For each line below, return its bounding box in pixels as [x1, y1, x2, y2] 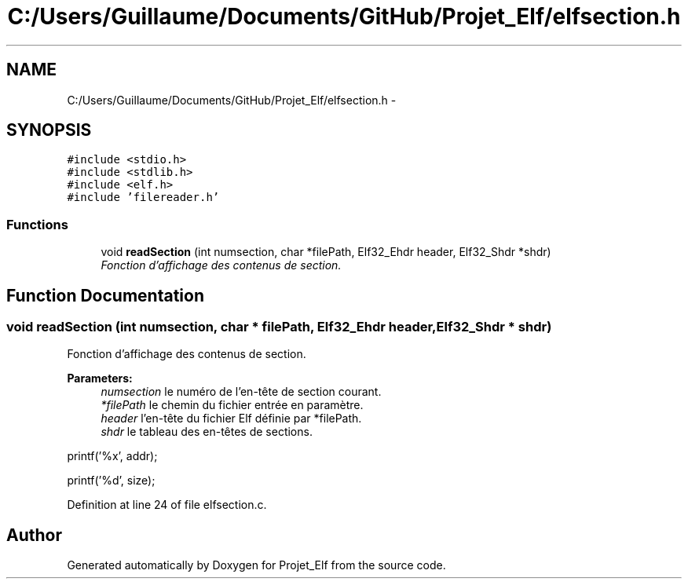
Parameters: [67, 371, 133, 386]
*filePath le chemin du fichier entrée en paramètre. [101, 398, 364, 412]
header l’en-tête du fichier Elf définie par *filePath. [101, 411, 362, 426]
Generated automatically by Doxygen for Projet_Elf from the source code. [67, 558, 446, 572]
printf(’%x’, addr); [67, 449, 158, 463]
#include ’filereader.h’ [67, 191, 220, 204]
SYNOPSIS [6, 120, 92, 141]
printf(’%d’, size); [67, 473, 156, 488]
